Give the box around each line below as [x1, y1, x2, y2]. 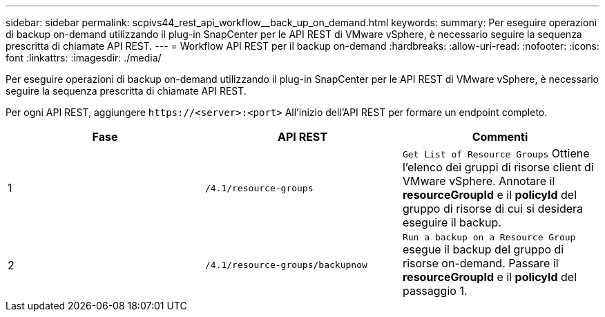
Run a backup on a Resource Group [402, 232, 576, 242]
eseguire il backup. [402, 215, 501, 229]
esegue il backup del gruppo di [402, 242, 564, 256]
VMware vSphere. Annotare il [402, 174, 555, 188]
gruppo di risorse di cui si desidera [402, 202, 584, 215]
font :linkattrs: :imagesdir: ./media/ [6, 52, 162, 64]
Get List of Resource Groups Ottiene [402, 146, 590, 160]
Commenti [472, 130, 528, 144]
